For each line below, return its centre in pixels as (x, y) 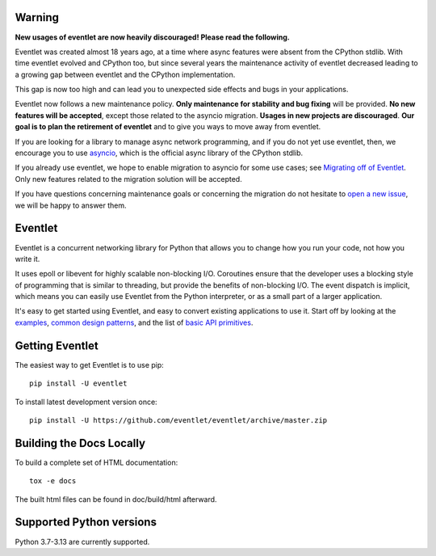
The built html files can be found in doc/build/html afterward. (116, 499)
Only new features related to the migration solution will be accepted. (128, 179)
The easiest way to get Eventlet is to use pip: (90, 364)
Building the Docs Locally (80, 443)
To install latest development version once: (86, 402)
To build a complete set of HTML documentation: (96, 462)
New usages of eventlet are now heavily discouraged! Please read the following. (153, 37)
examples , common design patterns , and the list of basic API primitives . (134, 322)
